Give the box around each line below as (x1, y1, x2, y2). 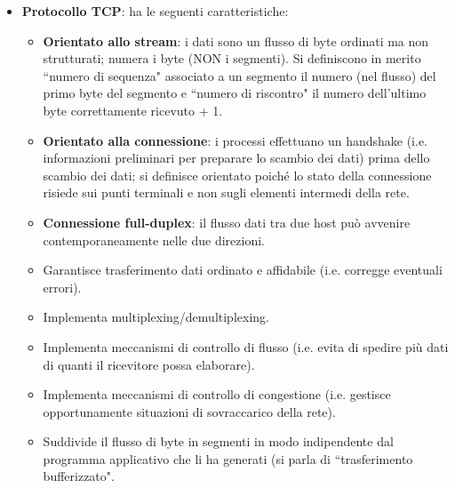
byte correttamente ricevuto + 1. (43, 100, 223, 119)
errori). (43, 277, 82, 296)
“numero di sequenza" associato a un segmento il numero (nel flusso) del (43, 66, 436, 84)
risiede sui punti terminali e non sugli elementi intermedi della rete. (43, 183, 410, 202)
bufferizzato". (43, 467, 115, 485)
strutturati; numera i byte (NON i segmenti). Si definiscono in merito (43, 49, 421, 68)
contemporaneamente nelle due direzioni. (43, 230, 265, 249)
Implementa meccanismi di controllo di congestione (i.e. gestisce (43, 385, 391, 404)
